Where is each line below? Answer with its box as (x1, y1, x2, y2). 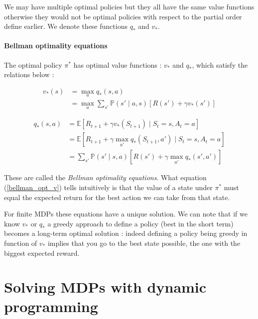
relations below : (4, 69, 54, 80)
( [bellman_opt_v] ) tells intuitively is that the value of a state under (4, 182, 213, 192)
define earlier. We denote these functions (4, 21, 128, 31)
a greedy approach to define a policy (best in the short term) (47, 218, 234, 228)
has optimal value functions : (73, 59, 162, 70)
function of (4, 237, 37, 248)
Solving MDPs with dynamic (4, 277, 207, 297)
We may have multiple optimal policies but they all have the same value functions (4, 1, 255, 11)
